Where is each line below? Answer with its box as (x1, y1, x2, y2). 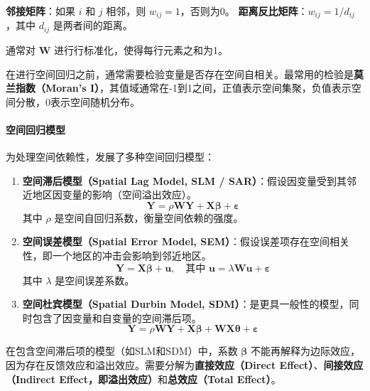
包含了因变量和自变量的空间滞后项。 (32, 310, 202, 325)
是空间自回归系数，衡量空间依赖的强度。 (54, 210, 244, 225)
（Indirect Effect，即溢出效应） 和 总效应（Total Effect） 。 (6, 371, 281, 386)
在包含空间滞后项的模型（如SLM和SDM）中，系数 (6, 343, 238, 358)
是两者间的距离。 (53, 18, 133, 33)
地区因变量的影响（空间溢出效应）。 (32, 187, 197, 202)
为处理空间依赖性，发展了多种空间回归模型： (6, 149, 214, 164)
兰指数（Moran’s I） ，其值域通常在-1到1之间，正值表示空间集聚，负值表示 (6, 80, 352, 95)
